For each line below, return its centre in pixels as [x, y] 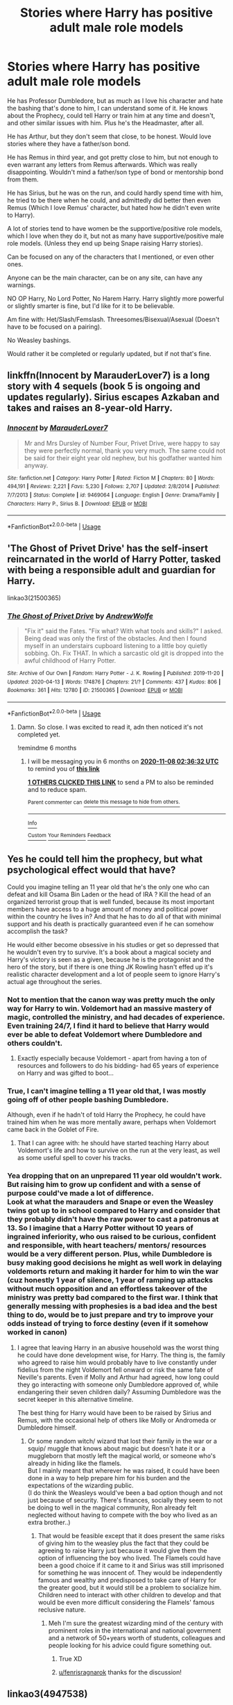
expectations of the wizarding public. [80, 1485]
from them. [23, 179]
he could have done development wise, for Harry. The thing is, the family [121, 1355]
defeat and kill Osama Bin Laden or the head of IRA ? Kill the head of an [109, 894]
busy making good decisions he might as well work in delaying [114, 1263]
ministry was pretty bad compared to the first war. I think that [113, 1298]
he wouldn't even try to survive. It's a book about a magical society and [109, 952]
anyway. [36, 465]
